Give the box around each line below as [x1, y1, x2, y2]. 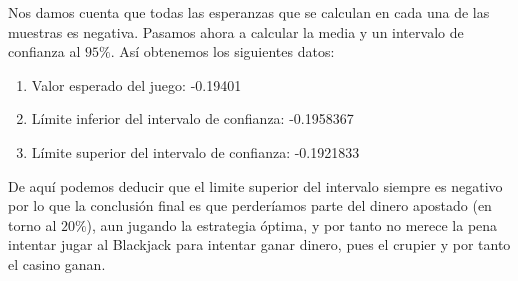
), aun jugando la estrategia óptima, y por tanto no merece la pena [86, 214, 498, 235]
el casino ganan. [8, 253, 106, 274]
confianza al [8, 41, 81, 62]
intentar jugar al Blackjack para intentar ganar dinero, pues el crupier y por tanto [8, 234, 511, 255]
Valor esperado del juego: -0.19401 [31, 74, 242, 95]
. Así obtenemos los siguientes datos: [110, 41, 335, 62]
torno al [8, 214, 57, 235]
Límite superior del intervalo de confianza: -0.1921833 [31, 141, 360, 162]
